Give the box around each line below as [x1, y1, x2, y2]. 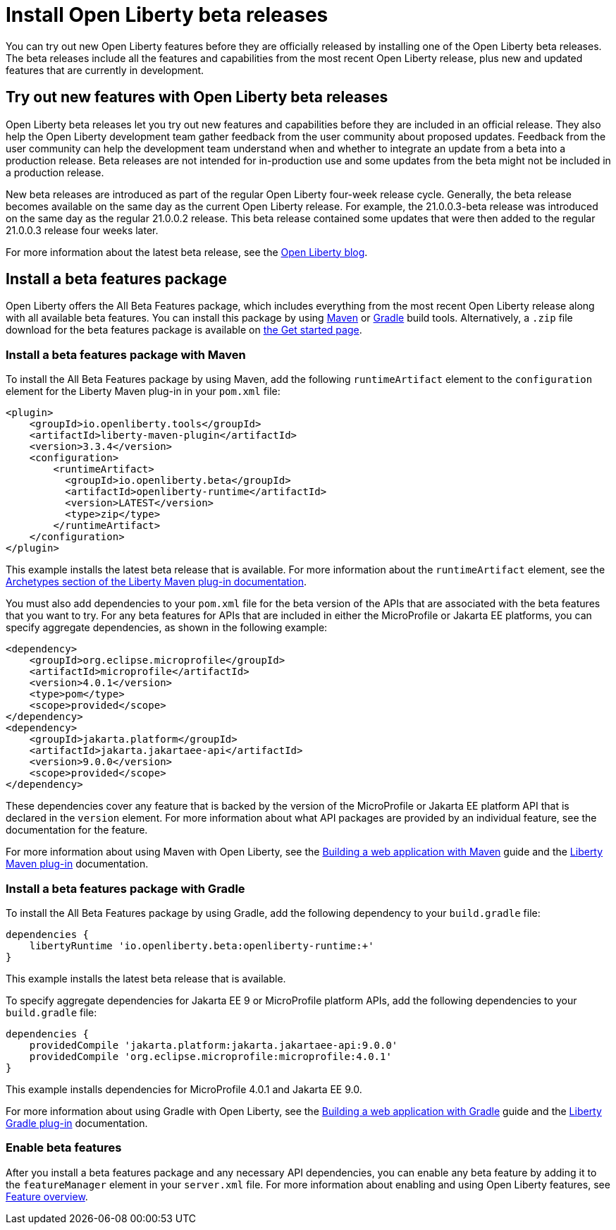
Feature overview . [6, 1190, 88, 1202]
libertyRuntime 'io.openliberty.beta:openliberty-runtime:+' [29, 939, 374, 951]
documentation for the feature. [6, 824, 148, 836]
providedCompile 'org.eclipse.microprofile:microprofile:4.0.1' [29, 1050, 392, 1062]
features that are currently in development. [6, 63, 204, 76]
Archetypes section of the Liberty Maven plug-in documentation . [6, 576, 307, 588]
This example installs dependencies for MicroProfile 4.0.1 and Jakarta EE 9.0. [6, 1083, 362, 1095]
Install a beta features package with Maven [6, 347, 246, 362]
